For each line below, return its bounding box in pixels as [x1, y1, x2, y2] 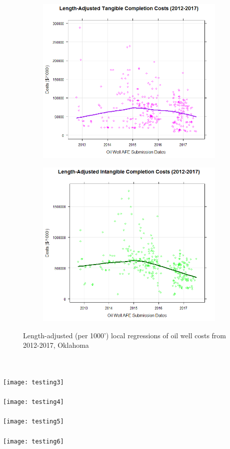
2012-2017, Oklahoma [23, 340, 89, 350]
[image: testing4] [3, 398, 64, 406]
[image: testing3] [3, 378, 64, 386]
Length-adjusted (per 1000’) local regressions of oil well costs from [23, 330, 226, 340]
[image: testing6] [3, 437, 64, 445]
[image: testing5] [3, 418, 64, 425]
